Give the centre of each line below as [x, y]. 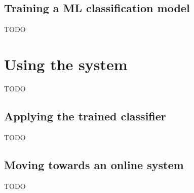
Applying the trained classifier [85, 116]
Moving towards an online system [94, 164]
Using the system [66, 64]
